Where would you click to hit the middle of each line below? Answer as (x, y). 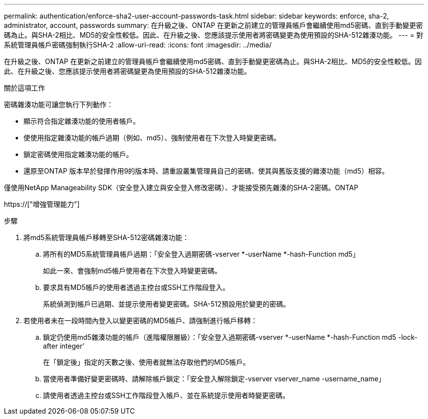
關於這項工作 (24, 88)
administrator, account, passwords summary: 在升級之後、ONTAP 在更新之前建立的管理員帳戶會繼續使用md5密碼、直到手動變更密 (214, 25)
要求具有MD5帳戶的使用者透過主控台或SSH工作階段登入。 (136, 287)
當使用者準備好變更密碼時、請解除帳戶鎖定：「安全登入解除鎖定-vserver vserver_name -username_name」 (214, 379)
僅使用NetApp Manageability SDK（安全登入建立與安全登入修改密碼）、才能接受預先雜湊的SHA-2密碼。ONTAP (181, 187)
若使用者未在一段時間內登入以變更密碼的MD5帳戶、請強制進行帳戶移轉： (141, 320)
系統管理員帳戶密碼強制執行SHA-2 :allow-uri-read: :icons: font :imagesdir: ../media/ (138, 45)
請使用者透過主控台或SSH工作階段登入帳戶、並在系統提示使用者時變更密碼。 (166, 395)
